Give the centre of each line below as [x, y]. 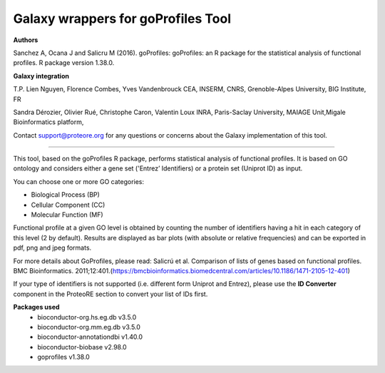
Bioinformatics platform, [48, 122]
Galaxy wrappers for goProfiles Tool [122, 19]
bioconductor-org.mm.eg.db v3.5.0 [89, 327]
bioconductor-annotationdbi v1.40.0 [90, 337]
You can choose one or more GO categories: [79, 181]
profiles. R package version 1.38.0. [64, 63]
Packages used [36, 307]
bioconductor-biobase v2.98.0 [82, 347]
